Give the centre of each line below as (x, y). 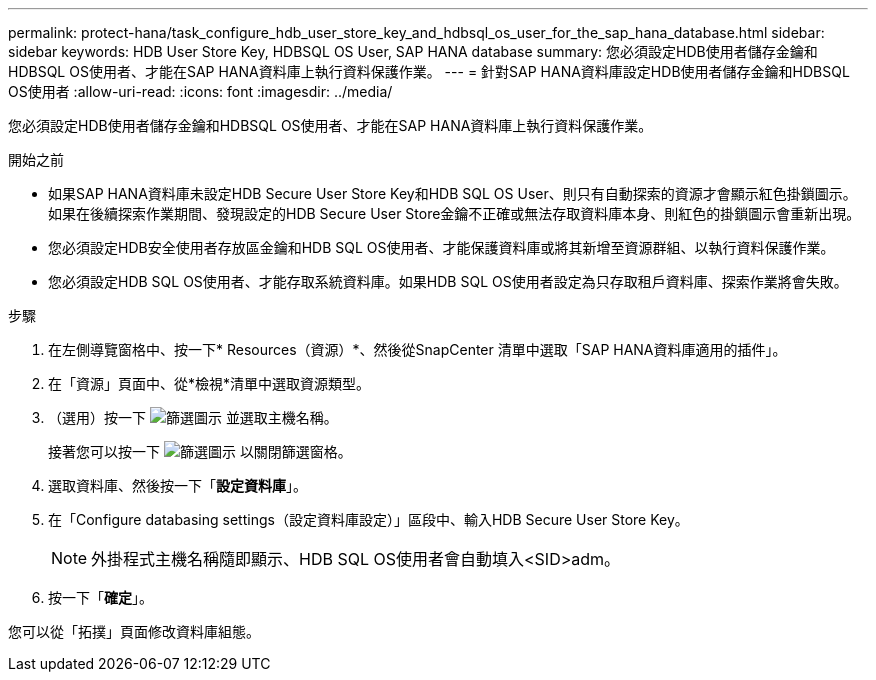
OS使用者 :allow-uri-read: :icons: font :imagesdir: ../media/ (200, 91)
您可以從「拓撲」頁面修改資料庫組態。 (134, 631)
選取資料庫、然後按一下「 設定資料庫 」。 (177, 485)
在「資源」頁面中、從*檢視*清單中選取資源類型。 (209, 383)
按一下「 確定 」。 (100, 597)
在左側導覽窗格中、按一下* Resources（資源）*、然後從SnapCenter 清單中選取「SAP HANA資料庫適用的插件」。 (417, 349)
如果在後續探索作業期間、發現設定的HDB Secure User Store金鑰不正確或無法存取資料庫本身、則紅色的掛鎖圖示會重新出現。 (454, 213)
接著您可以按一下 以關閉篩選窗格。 (200, 451)
